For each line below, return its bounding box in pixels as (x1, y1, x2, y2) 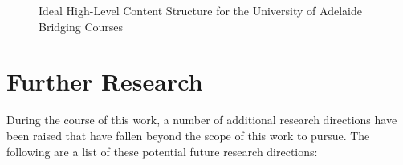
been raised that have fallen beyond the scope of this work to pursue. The (6, 127, 370, 143)
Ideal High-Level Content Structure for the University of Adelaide (39, 2, 362, 18)
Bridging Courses (39, 18, 124, 34)
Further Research (6, 65, 203, 98)
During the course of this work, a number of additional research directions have (6, 111, 397, 128)
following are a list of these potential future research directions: (6, 143, 318, 159)
